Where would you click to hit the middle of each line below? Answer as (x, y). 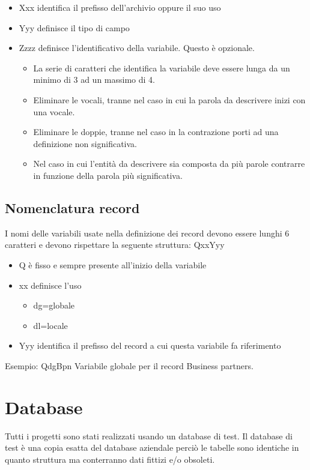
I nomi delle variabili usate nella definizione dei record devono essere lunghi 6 (147, 233)
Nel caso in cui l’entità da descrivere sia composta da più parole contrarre (169, 164)
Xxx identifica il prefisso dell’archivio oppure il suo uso (120, 7)
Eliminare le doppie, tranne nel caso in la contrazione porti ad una (156, 132)
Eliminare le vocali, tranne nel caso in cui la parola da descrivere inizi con (169, 99)
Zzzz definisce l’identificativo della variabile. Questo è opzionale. (137, 48)
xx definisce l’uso (50, 285)
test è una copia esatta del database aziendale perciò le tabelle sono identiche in (152, 447)
